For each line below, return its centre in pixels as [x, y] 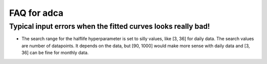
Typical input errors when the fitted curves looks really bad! [110, 26]
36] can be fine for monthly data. [55, 53]
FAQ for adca [36, 13]
